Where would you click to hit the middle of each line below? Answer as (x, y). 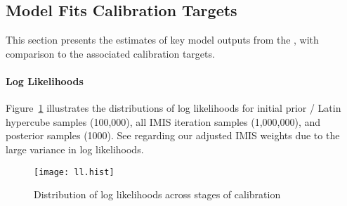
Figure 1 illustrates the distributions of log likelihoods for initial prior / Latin (173, 108)
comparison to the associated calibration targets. (110, 53)
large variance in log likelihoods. (75, 149)
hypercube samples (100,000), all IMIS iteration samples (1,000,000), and (163, 121)
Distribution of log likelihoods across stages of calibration (157, 194)
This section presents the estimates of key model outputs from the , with (162, 40)
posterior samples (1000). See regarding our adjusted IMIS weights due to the (173, 135)
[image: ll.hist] (74, 172)
